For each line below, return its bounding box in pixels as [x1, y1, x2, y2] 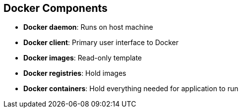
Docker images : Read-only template [23, 54, 142, 62]
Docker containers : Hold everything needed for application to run [23, 84, 239, 93]
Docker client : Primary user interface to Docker [23, 38, 179, 47]
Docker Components [3, 2, 108, 14]
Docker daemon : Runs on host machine [23, 23, 153, 32]
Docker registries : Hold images [23, 69, 126, 78]
